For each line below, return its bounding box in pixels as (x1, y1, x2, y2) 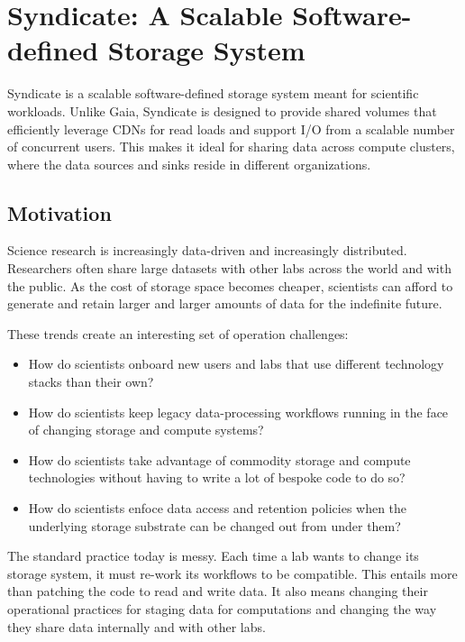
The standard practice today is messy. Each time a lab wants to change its (7, 546, 419, 565)
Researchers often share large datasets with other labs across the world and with (7, 259, 451, 278)
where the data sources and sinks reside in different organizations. (7, 154, 371, 173)
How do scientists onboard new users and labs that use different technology (28, 354, 444, 373)
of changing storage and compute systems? (28, 420, 264, 439)
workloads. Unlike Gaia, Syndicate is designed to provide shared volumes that (7, 101, 437, 120)
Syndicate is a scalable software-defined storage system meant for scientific (7, 84, 419, 103)
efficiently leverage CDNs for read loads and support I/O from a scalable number (7, 119, 455, 138)
